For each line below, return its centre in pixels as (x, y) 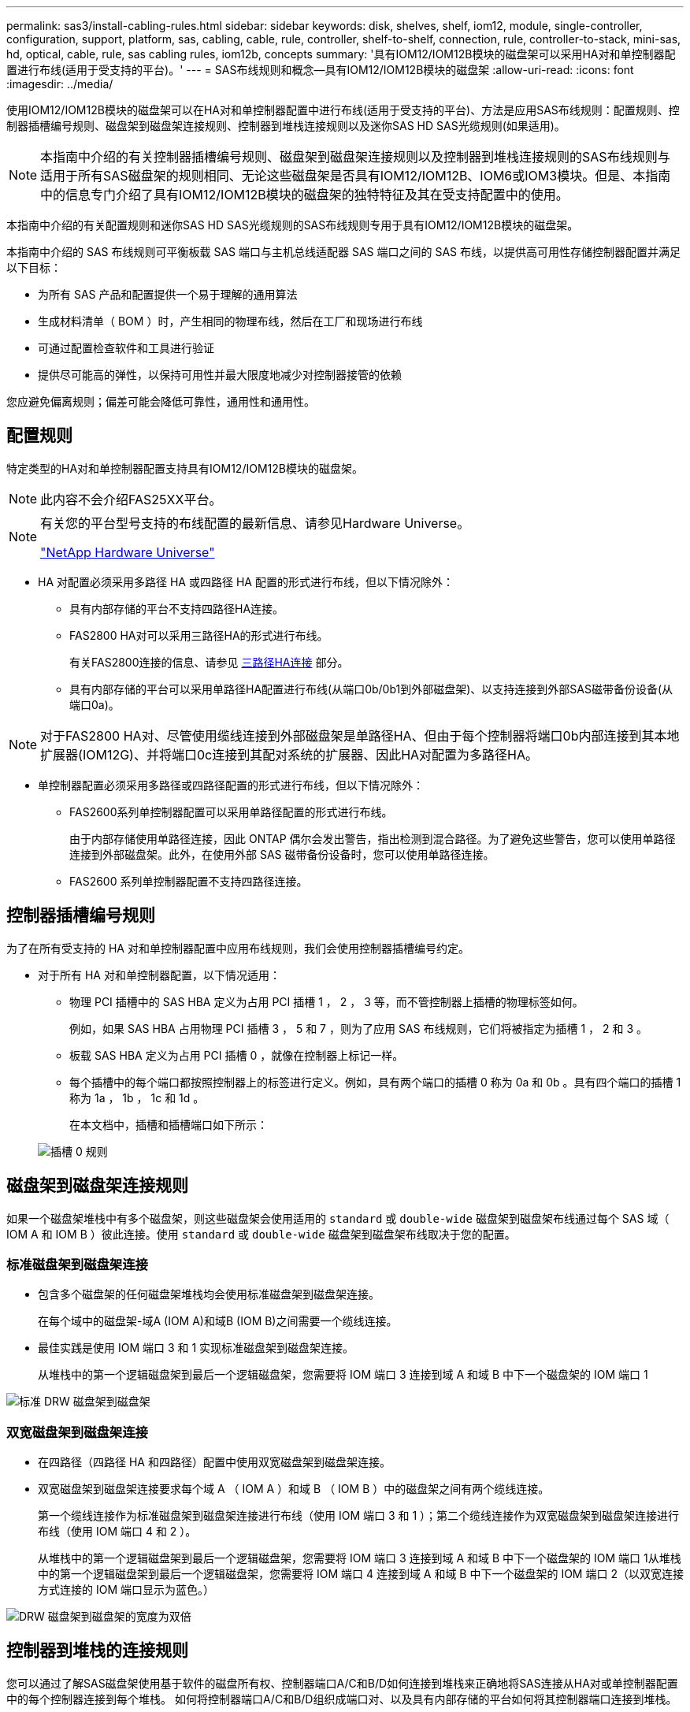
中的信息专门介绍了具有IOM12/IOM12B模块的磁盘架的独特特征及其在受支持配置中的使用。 (304, 195)
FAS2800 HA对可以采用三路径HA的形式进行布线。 (199, 635)
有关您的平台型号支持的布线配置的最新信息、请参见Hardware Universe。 (255, 523)
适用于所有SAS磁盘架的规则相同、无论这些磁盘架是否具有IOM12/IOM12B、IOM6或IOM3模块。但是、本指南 (356, 176)
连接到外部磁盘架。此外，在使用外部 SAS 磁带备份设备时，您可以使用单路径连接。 (282, 854)
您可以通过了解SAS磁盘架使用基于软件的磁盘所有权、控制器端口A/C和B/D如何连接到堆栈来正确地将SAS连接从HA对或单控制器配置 (342, 1683)
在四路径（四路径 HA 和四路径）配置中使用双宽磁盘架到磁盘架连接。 (214, 1462)
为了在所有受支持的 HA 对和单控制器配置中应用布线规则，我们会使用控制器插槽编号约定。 (238, 948)
